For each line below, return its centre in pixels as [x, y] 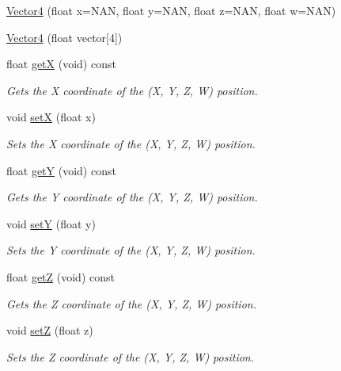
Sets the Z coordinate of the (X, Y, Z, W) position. [130, 356]
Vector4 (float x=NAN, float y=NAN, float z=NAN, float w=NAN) [171, 10]
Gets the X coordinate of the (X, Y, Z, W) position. [132, 90]
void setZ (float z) [50, 330]
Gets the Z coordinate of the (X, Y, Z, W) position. [131, 303]
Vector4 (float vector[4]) [64, 37]
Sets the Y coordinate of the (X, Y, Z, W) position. [131, 250]
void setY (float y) [51, 223]
